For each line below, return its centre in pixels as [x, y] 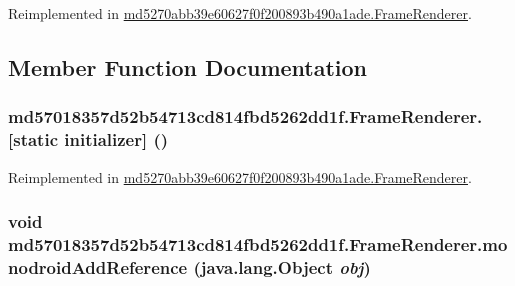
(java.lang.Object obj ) [282, 266]
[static [33, 139]
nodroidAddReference [98, 266]
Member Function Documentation [188, 66]
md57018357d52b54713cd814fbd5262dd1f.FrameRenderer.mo [258, 243]
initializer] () [116, 139]
